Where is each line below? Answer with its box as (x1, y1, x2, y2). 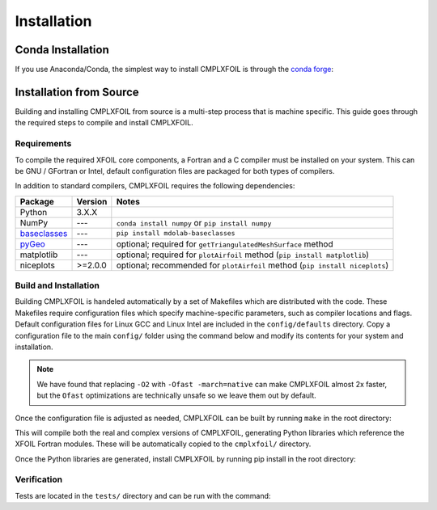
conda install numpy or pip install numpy (116, 217, 272, 228)
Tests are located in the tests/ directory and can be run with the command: (15, 491, 271, 500)
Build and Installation (15, 280, 100, 291)
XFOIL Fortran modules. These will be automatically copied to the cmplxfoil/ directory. (15, 439, 312, 449)
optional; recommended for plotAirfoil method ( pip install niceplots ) (116, 259, 389, 271)
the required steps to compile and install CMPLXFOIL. (15, 118, 193, 128)
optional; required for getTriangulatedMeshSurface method (116, 238, 333, 250)
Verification (15, 474, 63, 485)
